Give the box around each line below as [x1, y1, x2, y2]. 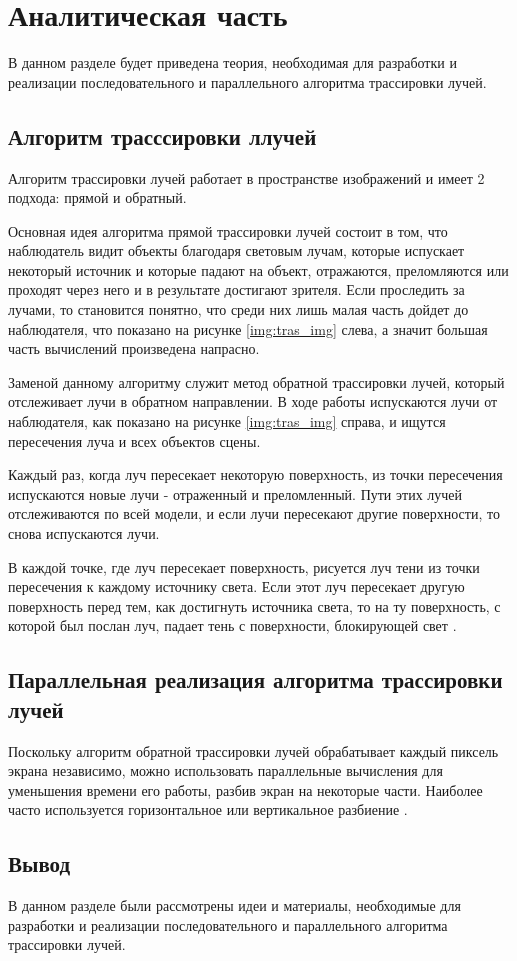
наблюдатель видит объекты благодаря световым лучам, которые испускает [8, 240, 465, 261]
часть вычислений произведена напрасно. [8, 338, 260, 359]
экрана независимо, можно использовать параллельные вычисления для [8, 760, 443, 781]
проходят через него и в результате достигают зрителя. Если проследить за [8, 279, 465, 300]
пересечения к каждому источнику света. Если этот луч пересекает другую [8, 576, 465, 597]
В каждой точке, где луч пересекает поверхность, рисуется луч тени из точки [8, 556, 480, 577]
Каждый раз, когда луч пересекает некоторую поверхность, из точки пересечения [8, 464, 503, 485]
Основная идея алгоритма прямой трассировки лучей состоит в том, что [8, 220, 448, 241]
